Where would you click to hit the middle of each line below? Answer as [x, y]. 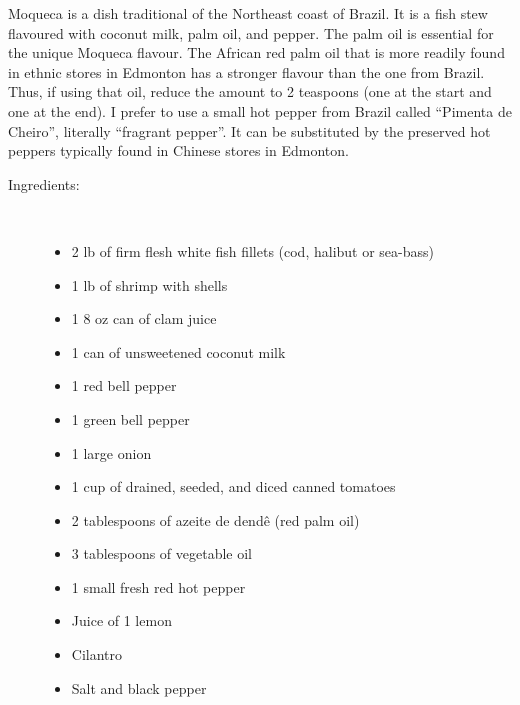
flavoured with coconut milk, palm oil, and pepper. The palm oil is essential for [251, 32]
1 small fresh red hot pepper [158, 586]
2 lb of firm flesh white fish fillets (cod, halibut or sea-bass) [253, 250]
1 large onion [111, 452]
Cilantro [97, 654]
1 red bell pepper [124, 385]
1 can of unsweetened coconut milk [178, 351]
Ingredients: [44, 183]
